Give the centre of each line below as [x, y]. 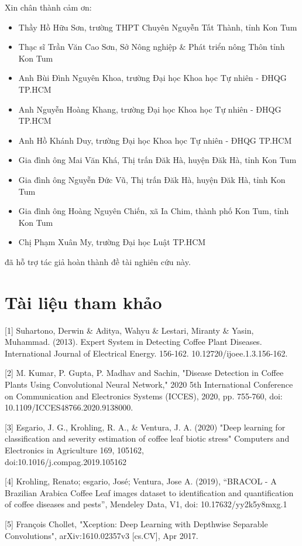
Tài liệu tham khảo [83, 302]
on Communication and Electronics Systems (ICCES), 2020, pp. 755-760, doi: [144, 396]
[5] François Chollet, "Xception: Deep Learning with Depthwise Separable [136, 523]
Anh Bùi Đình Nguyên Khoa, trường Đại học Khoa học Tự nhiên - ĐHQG [152, 78]
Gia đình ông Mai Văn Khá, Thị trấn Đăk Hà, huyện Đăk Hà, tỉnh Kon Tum [157, 160]
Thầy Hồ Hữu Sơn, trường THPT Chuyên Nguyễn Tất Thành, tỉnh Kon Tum [158, 27]
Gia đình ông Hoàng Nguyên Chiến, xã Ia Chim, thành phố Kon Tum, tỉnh [154, 211]
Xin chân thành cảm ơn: [48, 7]
